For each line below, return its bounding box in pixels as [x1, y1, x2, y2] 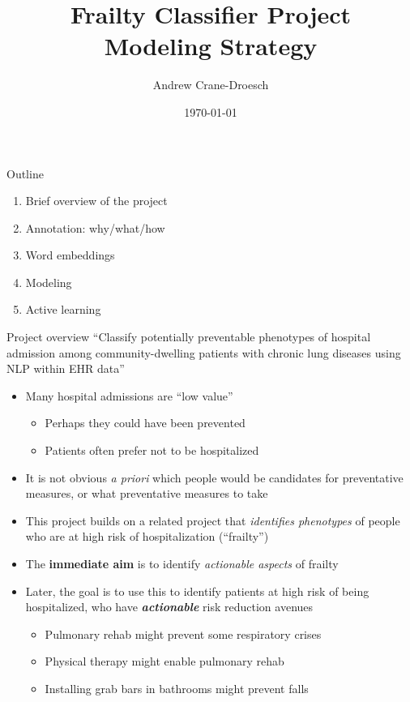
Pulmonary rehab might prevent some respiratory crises [45, 625, 322, 642]
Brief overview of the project [25, 192, 168, 209]
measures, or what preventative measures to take [25, 485, 268, 502]
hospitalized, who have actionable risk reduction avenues [25, 598, 314, 615]
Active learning [25, 301, 101, 318]
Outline [6, 165, 44, 182]
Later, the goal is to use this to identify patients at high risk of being [25, 582, 369, 599]
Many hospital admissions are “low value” [25, 387, 233, 404]
